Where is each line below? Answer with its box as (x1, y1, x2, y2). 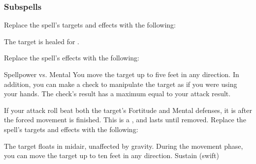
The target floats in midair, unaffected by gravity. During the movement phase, (4, 140, 243, 151)
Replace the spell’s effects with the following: (4, 53, 139, 63)
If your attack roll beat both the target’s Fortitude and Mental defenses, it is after (4, 105, 252, 115)
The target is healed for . (4, 36, 79, 46)
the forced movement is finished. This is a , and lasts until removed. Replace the (4, 114, 246, 125)
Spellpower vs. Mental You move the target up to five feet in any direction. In (4, 69, 239, 79)
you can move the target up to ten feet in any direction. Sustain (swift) (4, 150, 219, 161)
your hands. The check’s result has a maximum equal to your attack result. (4, 88, 231, 99)
